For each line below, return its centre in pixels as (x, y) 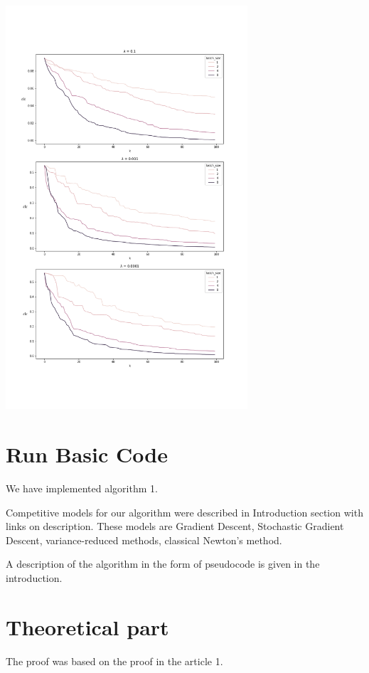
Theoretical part (87, 626)
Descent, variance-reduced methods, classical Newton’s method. (144, 540)
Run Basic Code (87, 454)
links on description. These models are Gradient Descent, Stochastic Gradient (175, 526)
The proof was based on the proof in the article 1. (114, 661)
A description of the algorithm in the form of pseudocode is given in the (163, 564)
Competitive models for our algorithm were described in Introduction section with (184, 512)
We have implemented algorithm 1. (82, 488)
